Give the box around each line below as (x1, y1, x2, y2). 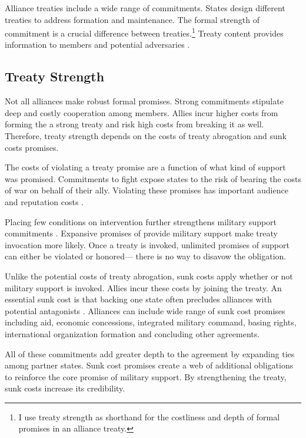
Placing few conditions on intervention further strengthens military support (5, 215, 277, 228)
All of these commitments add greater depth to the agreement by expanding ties (5, 347, 295, 360)
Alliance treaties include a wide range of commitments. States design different (5, 2, 285, 14)
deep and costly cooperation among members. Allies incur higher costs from (5, 106, 278, 118)
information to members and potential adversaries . (5, 38, 190, 51)
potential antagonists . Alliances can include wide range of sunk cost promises (5, 304, 285, 317)
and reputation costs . (5, 195, 84, 208)
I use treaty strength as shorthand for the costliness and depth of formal (18, 410, 280, 423)
